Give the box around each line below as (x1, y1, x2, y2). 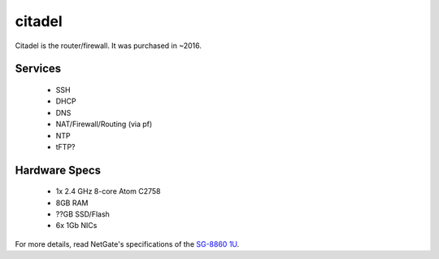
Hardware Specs (15, 163, 102, 177)
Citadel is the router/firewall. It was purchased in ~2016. (15, 41, 202, 50)
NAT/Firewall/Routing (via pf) (55, 119, 153, 129)
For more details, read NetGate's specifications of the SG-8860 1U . (15, 239, 240, 248)
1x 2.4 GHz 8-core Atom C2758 (55, 187, 161, 196)
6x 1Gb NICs (55, 221, 98, 230)
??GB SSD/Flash (55, 209, 110, 219)
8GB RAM (55, 198, 89, 208)
